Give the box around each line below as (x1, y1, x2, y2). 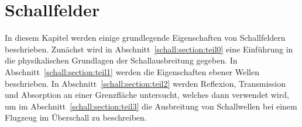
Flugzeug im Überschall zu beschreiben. (5, 111, 147, 124)
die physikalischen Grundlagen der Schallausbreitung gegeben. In (5, 54, 238, 66)
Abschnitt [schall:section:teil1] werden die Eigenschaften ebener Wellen (5, 65, 259, 77)
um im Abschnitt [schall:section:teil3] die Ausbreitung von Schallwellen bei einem (5, 100, 297, 112)
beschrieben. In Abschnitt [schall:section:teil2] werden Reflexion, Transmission (5, 77, 286, 89)
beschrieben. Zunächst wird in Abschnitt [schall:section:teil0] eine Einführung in (5, 43, 293, 55)
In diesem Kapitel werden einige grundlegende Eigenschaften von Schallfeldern (5, 31, 286, 44)
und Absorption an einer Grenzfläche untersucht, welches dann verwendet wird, (5, 89, 289, 101)
